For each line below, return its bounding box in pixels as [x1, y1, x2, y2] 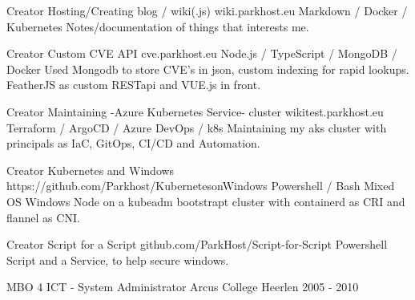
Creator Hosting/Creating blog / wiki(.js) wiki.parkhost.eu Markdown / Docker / [6, 2, 408, 18]
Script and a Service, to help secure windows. [6, 251, 229, 268]
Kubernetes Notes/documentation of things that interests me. [6, 18, 309, 34]
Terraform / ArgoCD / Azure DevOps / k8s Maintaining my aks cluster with [6, 119, 387, 136]
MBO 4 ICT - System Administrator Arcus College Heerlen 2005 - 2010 [6, 278, 359, 295]
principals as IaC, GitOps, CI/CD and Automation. [6, 135, 260, 152]
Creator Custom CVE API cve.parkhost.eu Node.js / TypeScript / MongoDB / [6, 45, 397, 62]
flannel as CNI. [6, 209, 80, 225]
